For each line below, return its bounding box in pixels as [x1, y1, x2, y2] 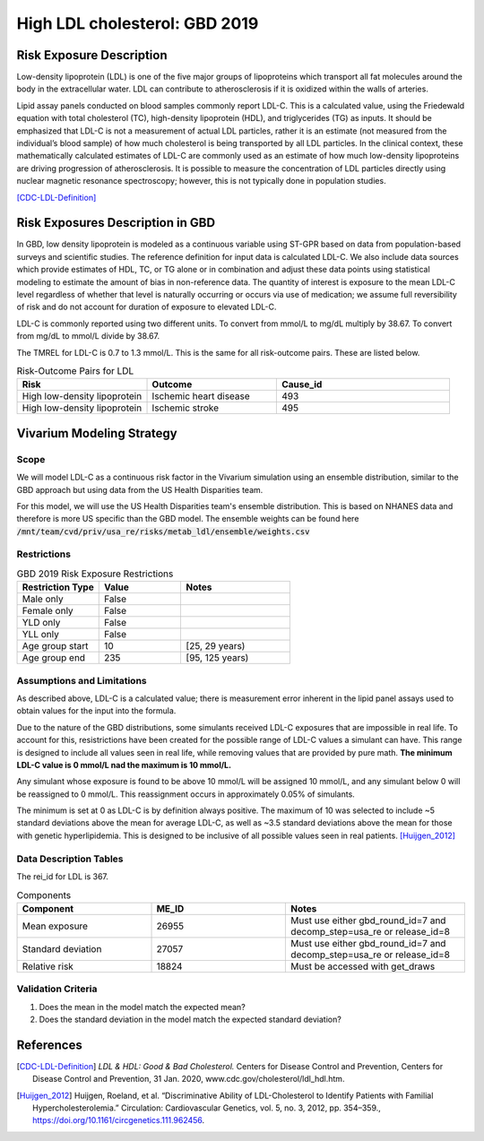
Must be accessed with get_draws [290, 960, 436, 972]
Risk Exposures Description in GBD [16, 215, 215, 230]
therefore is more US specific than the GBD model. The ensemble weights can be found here [16, 514, 359, 524]
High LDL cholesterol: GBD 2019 [16, 13, 259, 33]
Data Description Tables [16, 852, 124, 865]
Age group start [22, 640, 89, 653]
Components [16, 888, 72, 901]
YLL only [22, 628, 60, 641]
